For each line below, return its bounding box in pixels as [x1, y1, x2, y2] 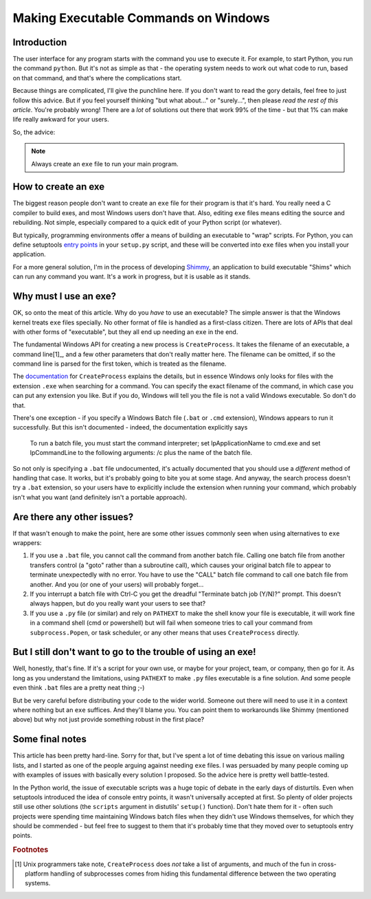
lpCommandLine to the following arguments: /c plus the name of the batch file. [30, 449, 253, 457]
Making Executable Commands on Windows [12, 10, 271, 25]
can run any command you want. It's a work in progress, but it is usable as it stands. [12, 272, 251, 281]
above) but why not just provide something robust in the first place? [12, 715, 205, 724]
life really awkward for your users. [12, 115, 109, 124]
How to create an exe [12, 181, 105, 192]
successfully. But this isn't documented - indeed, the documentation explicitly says [12, 423, 248, 432]
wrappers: [12, 539, 42, 547]
